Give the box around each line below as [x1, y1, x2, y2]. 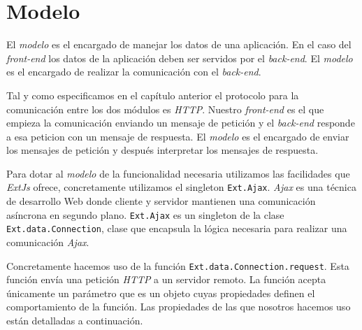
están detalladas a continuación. [6, 313, 143, 328]
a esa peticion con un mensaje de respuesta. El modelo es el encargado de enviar [6, 129, 349, 143]
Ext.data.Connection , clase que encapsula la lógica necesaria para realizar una [6, 221, 347, 236]
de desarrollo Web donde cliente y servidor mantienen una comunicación [6, 194, 316, 208]
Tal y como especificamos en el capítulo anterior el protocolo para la [6, 87, 299, 102]
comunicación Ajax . [6, 235, 89, 250]
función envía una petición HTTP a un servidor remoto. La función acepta [6, 272, 326, 287]
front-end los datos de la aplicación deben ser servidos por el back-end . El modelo [6, 50, 353, 65]
